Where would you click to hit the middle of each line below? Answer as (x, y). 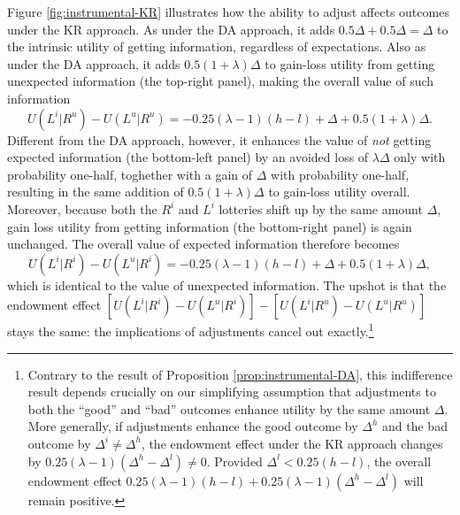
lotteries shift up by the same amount (321, 208)
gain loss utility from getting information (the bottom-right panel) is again (210, 226)
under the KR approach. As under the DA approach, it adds (171, 29)
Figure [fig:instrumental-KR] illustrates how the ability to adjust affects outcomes (228, 12)
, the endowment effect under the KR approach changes (292, 443)
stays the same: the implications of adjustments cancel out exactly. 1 (191, 330)
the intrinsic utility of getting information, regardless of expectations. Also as (217, 46)
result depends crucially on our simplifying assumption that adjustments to (232, 392)
